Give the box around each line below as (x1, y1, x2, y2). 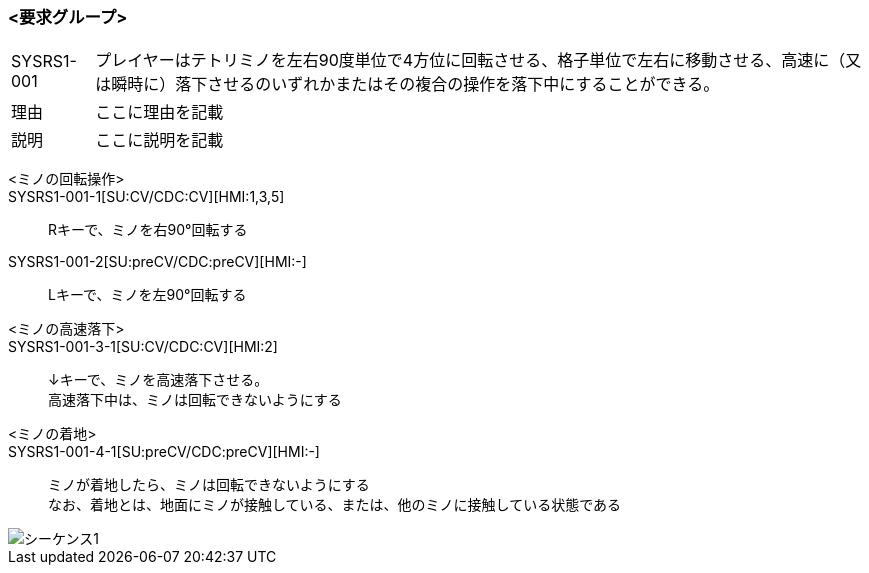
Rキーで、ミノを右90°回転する (48, 221, 248, 239)
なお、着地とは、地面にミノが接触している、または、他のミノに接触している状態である (48, 496, 622, 514)
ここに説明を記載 (95, 130, 224, 151)
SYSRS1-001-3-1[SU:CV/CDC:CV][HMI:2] (8, 338, 278, 356)
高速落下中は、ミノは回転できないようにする (48, 391, 342, 409)
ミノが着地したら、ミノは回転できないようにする (48, 476, 370, 494)
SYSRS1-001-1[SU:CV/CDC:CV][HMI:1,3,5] (8, 188, 285, 206)
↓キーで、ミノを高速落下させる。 (48, 371, 269, 389)
